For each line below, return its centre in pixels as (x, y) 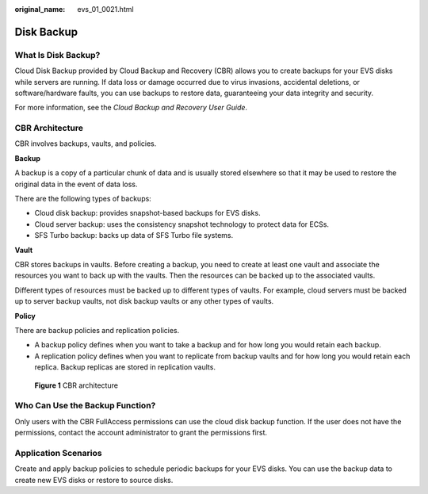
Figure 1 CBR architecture (76, 385)
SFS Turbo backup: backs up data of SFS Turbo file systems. (134, 236)
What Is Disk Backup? (57, 55)
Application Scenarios (58, 453)
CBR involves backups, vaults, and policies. (86, 144)
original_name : (40, 9)
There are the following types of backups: (83, 199)
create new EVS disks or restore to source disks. (94, 480)
